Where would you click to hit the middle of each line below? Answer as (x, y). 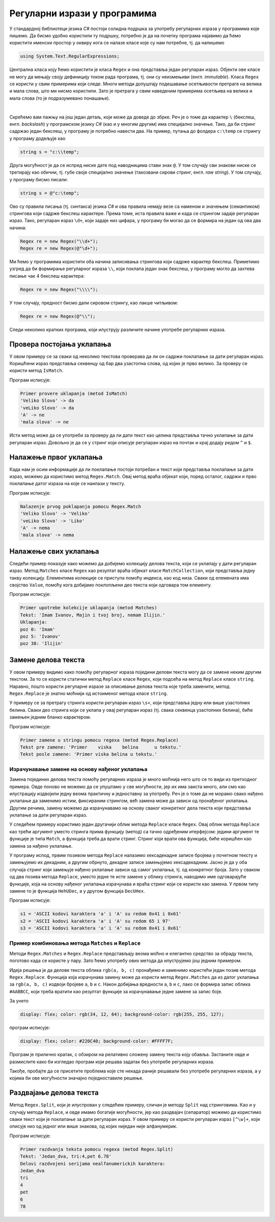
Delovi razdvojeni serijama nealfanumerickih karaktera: (93, 1164)
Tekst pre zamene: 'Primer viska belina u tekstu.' (101, 747)
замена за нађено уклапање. (41, 846)
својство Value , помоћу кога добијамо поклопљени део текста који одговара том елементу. (111, 585)
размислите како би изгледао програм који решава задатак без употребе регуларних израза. (112, 1062)
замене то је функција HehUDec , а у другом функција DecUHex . (77, 891)
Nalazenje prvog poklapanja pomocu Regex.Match (80, 506)
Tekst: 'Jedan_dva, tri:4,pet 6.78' (66, 1156)
